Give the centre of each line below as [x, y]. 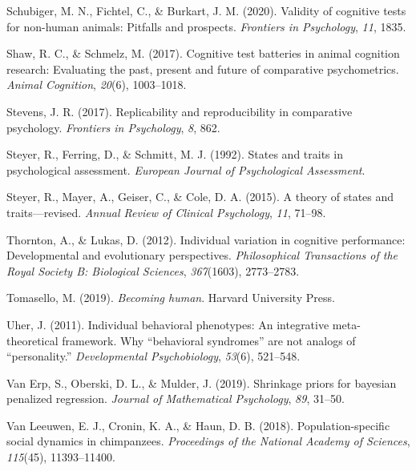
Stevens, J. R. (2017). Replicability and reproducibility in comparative [180, 111]
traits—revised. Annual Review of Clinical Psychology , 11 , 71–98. [166, 212]
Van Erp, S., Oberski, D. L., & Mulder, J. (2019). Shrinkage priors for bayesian [202, 382]
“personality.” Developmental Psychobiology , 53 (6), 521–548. [153, 356]
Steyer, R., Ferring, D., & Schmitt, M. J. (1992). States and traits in [175, 154]
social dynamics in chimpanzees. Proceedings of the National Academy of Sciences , [208, 441]
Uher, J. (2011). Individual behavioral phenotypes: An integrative [168, 324]
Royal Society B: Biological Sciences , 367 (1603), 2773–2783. [153, 270]
